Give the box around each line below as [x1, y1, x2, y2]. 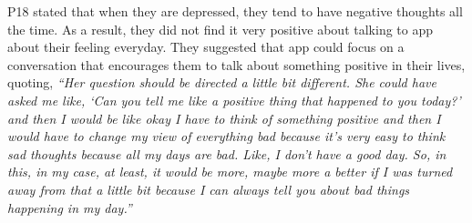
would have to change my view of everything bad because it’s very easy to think [7, 127, 446, 146]
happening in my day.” [7, 198, 132, 217]
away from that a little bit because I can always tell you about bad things [7, 179, 410, 198]
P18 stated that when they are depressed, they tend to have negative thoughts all [7, 2, 463, 20]
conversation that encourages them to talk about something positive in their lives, [7, 55, 466, 74]
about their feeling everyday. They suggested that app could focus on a [7, 37, 405, 56]
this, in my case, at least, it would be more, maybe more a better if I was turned [7, 162, 453, 181]
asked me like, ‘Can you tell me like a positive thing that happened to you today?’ [7, 90, 461, 109]
